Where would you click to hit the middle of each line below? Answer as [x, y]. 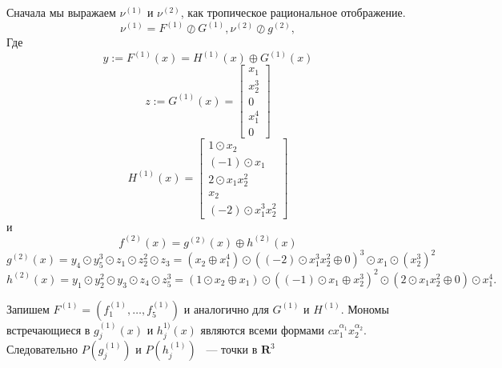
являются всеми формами [263, 329]
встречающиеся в [48, 329]
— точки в [232, 349]
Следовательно [42, 349]
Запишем [28, 308]
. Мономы [365, 308]
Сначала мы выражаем [61, 12]
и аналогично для [226, 308]
